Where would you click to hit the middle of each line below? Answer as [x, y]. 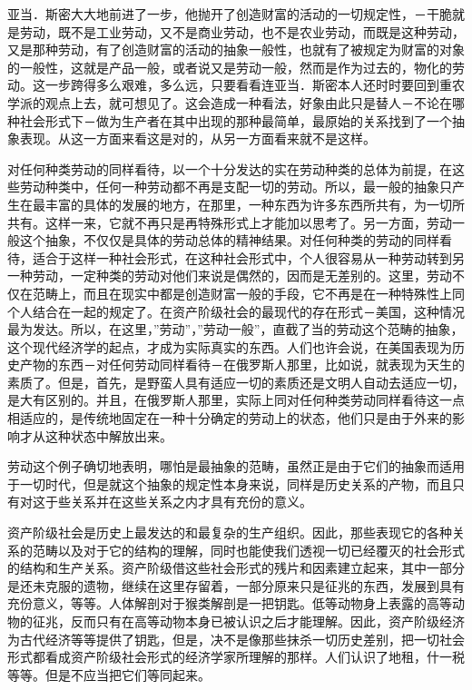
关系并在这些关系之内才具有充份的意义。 [191, 502]
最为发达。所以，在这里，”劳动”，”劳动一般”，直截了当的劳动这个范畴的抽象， [236, 329]
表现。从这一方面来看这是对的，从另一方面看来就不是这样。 [197, 138]
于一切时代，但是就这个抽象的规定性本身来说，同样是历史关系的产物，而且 [230, 483]
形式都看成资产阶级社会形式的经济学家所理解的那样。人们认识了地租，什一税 [236, 657]
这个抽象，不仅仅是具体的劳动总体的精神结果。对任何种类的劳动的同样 [229, 240]
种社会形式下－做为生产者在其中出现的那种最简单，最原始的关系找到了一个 [230, 120]
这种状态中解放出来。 [108, 435]
